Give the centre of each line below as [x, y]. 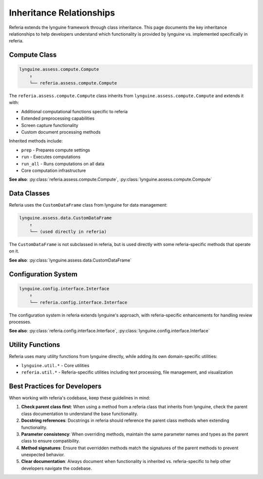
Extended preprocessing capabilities [58, 118]
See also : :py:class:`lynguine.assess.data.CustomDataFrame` [70, 260]
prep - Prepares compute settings [56, 150]
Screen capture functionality [50, 125]
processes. [20, 322]
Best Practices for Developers [55, 386]
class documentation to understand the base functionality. [80, 414]
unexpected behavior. [43, 455]
